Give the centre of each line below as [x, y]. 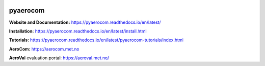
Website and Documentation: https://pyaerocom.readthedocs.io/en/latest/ [85, 22]
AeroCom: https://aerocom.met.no [44, 49]
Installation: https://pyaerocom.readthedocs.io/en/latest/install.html [78, 31]
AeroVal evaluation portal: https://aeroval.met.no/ [59, 58]
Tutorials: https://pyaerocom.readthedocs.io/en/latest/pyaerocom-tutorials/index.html [96, 40]
